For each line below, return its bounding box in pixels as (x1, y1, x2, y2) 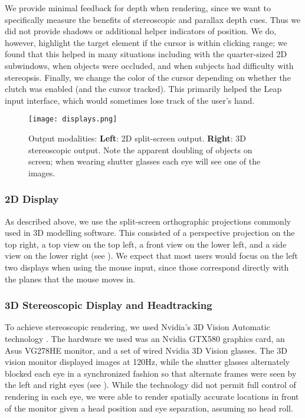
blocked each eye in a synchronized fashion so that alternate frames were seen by (5, 367, 297, 379)
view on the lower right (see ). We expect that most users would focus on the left (5, 249, 298, 262)
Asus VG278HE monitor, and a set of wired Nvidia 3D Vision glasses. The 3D (5, 344, 287, 356)
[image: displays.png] (28, 115, 117, 124)
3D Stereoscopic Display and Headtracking (5, 298, 212, 312)
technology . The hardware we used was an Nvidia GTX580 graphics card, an (5, 332, 285, 344)
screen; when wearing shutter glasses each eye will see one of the (28, 155, 261, 167)
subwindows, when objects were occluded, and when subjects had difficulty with (5, 59, 294, 71)
